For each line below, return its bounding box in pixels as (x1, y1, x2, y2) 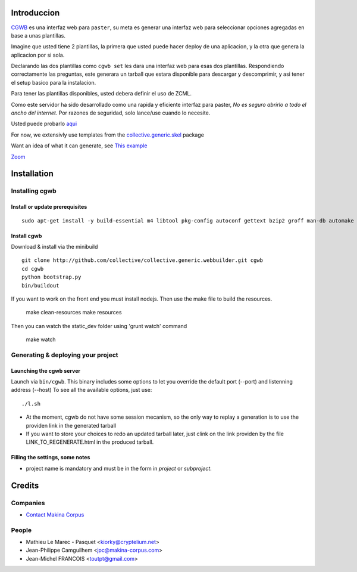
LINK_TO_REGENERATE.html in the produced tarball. (26, 438, 154, 446)
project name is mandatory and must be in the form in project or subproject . (26, 465, 212, 472)
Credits (11, 480, 39, 490)
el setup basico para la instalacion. (11, 79, 96, 86)
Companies (11, 499, 45, 507)
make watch (26, 336, 56, 343)
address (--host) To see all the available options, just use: (11, 387, 152, 394)
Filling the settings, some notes (11, 454, 90, 461)
